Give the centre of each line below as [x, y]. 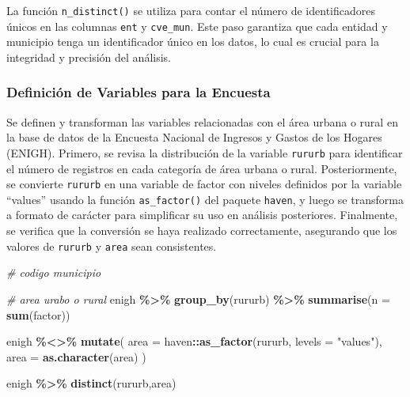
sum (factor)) [38, 314]
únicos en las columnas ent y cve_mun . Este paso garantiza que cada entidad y [197, 26]
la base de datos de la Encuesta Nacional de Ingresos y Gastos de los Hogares [194, 137]
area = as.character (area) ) [76, 356]
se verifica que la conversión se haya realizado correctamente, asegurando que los [202, 231]
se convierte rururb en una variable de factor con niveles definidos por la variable [204, 184]
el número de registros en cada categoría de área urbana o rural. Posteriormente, [202, 168]
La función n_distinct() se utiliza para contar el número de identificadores [191, 10]
